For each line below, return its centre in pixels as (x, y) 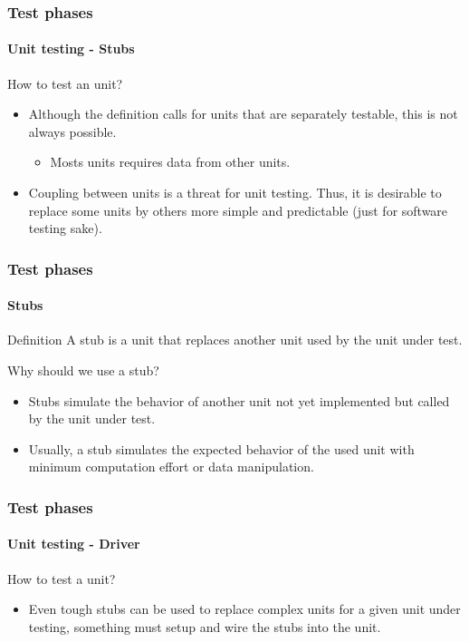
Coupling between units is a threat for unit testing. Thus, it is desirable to (235, 193)
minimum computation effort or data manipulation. (171, 467)
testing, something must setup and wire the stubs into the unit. (205, 626)
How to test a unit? (62, 578)
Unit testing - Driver (74, 544)
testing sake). (65, 228)
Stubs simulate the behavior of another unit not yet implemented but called (239, 400)
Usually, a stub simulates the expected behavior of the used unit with (221, 448)
